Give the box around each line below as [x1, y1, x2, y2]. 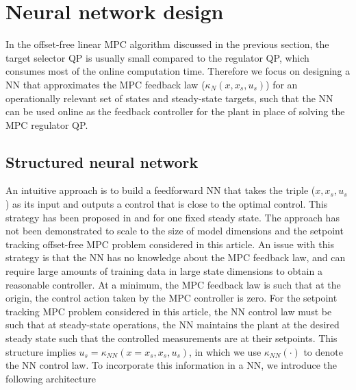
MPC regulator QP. [5, 117, 88, 132]
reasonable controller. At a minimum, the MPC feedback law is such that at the [5, 277, 341, 291]
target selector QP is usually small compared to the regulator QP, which [5, 50, 309, 64]
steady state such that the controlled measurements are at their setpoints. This [5, 331, 338, 345]
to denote [303, 344, 343, 358]
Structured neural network [5, 151, 199, 172]
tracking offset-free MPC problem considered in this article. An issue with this [5, 236, 334, 251]
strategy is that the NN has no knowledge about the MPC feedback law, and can [5, 250, 346, 265]
